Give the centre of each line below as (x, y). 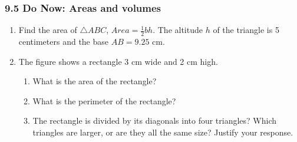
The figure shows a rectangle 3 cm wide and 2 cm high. (118, 61)
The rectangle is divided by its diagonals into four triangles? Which (155, 120)
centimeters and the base (64, 42)
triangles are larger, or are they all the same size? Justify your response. (163, 132)
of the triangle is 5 (246, 30)
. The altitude (178, 30)
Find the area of (48, 30)
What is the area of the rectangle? (95, 81)
